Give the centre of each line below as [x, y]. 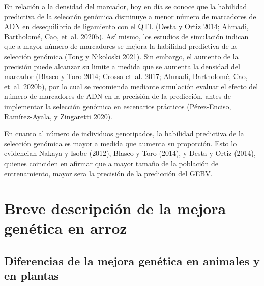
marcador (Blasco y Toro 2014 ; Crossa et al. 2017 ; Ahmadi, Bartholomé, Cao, [126, 76]
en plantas [32, 276]
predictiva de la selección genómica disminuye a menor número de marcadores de [130, 16]
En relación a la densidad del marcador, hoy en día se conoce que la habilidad [126, 6]
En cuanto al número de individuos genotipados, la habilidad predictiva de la [124, 133]
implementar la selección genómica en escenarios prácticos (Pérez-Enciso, [118, 106]
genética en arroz [66, 228]
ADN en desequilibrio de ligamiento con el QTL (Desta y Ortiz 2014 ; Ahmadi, [126, 26]
